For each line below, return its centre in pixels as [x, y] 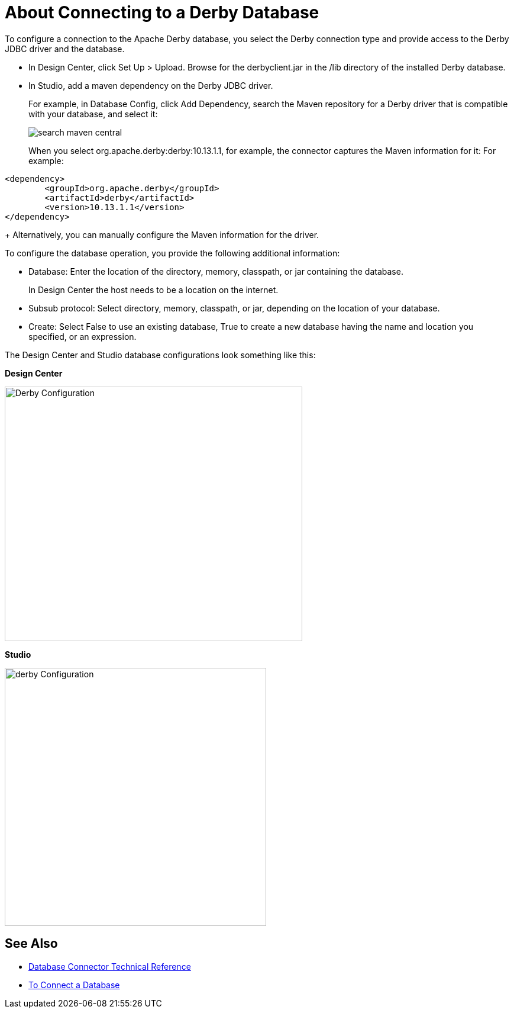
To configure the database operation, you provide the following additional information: [172, 253]
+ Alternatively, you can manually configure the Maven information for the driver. [162, 234]
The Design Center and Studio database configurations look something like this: [160, 355]
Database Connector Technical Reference [110, 966]
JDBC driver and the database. [65, 49]
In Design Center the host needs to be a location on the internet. [153, 290]
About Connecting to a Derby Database [162, 12]
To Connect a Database [74, 985]
